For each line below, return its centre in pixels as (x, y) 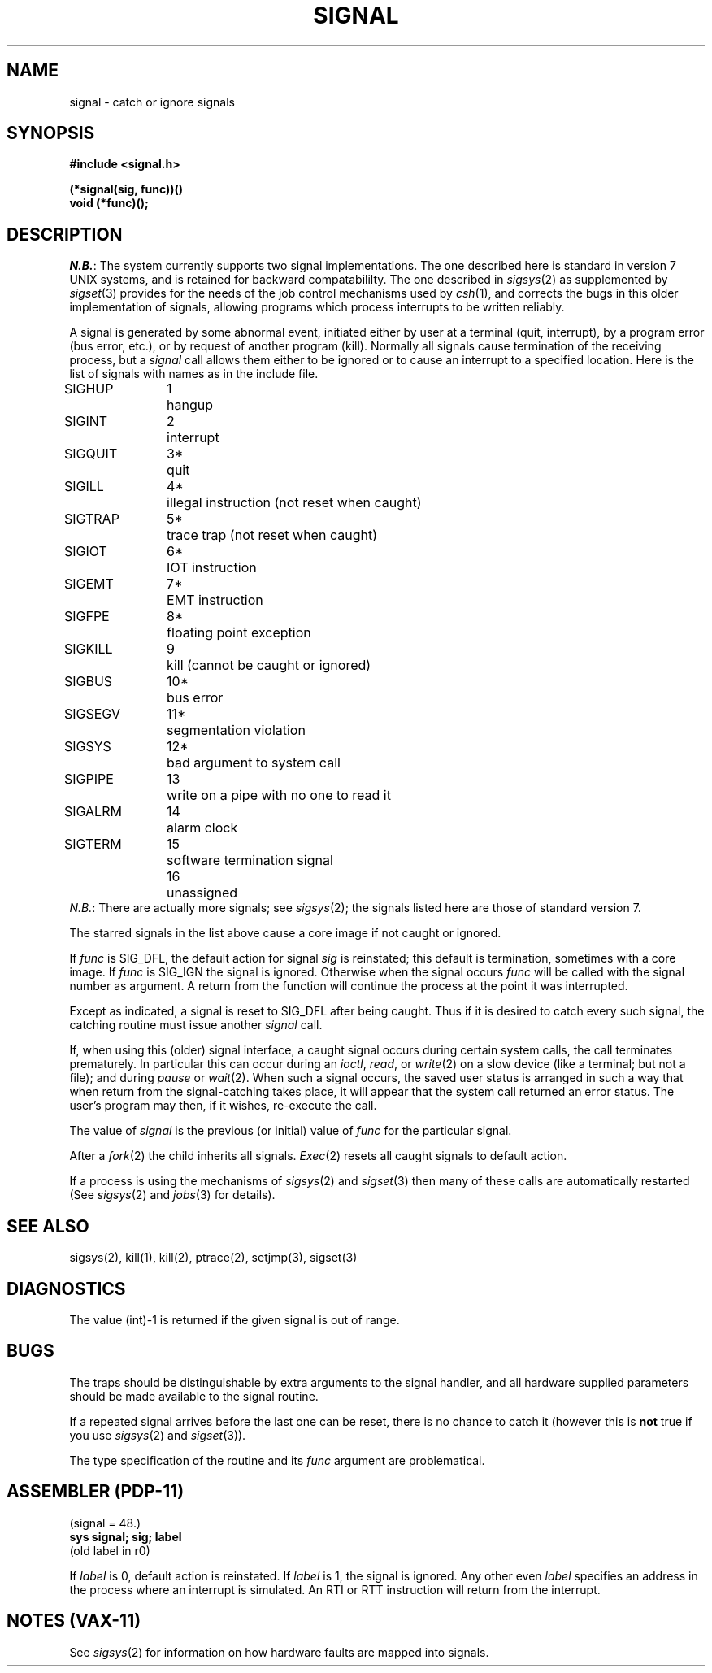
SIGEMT (89, 584)
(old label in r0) (110, 1550)
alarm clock (202, 828)
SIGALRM (93, 812)
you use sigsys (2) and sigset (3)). (158, 1435)
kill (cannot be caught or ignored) (269, 665)
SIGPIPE (89, 779)
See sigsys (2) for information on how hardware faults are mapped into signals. (279, 1652)
